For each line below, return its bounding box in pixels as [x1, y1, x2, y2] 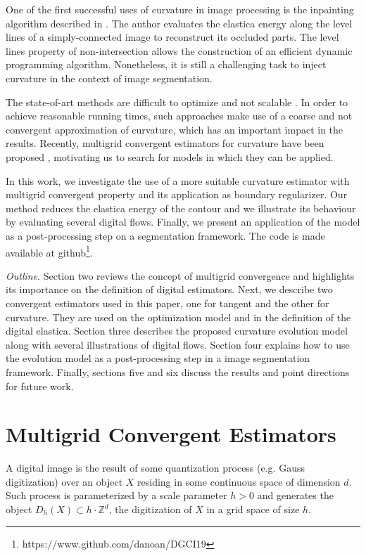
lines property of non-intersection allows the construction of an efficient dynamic [6, 43, 353, 58]
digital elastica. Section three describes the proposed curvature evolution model [6, 323, 348, 338]
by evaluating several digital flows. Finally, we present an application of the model [6, 214, 360, 229]
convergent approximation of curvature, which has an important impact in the [6, 122, 343, 136]
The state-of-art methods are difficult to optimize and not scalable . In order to [6, 94, 348, 109]
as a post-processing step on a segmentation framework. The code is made [6, 228, 325, 243]
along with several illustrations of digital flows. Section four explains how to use [6, 337, 350, 351]
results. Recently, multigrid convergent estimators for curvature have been [6, 136, 324, 150]
